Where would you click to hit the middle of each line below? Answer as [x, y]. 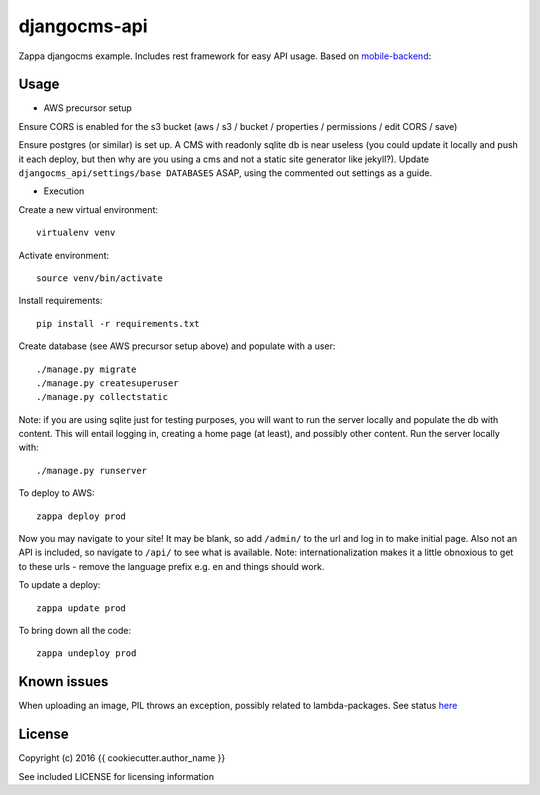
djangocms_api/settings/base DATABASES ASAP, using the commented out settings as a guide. [225, 173]
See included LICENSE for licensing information [116, 776]
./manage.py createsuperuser [107, 383]
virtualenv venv [76, 233]
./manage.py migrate [86, 369]
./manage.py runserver [92, 470]
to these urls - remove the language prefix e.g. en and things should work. [171, 566]
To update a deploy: [59, 585]
